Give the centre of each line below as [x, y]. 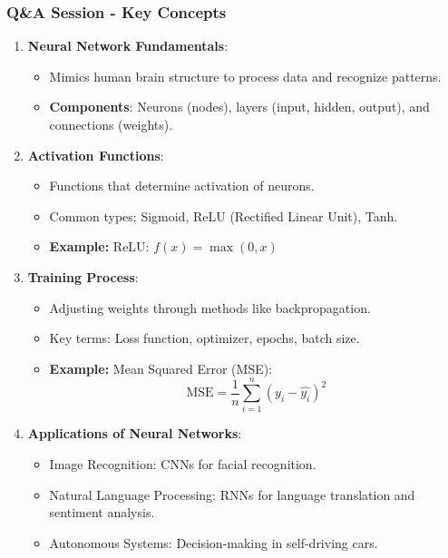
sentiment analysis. [102, 512]
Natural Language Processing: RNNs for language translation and [232, 494]
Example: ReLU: [99, 246]
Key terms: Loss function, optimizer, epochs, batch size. [205, 338]
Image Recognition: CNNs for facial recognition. [183, 464]
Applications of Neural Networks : [135, 433]
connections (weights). [111, 124]
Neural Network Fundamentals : [128, 46]
